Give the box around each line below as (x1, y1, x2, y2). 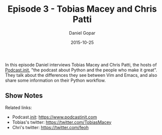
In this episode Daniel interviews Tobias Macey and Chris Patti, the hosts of (5, 62, 157, 67)
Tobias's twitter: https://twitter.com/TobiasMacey (12, 119, 112, 125)
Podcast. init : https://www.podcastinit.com (12, 114, 97, 120)
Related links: (5, 104, 32, 111)
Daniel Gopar (69, 30, 95, 36)
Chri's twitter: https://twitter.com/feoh (12, 124, 89, 130)
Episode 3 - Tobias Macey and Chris (7, 3, 157, 15)
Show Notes (5, 91, 43, 100)
